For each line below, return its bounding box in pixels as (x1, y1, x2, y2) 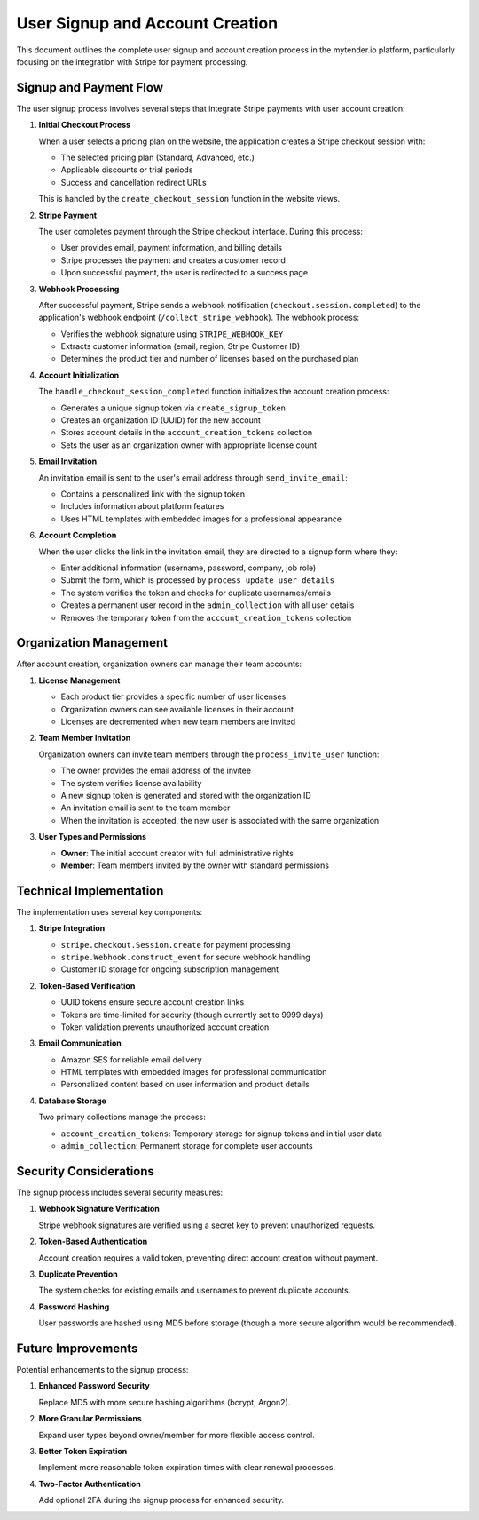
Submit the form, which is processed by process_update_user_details (60, 575, 335, 585)
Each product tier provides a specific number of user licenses (60, 691, 287, 702)
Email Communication (38, 1038, 122, 1048)
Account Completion (38, 529, 117, 541)
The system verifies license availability (60, 777, 202, 788)
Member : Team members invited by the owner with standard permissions (60, 860, 330, 871)
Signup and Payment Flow (16, 80, 164, 95)
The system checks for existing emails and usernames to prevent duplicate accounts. (38, 1285, 351, 1296)
